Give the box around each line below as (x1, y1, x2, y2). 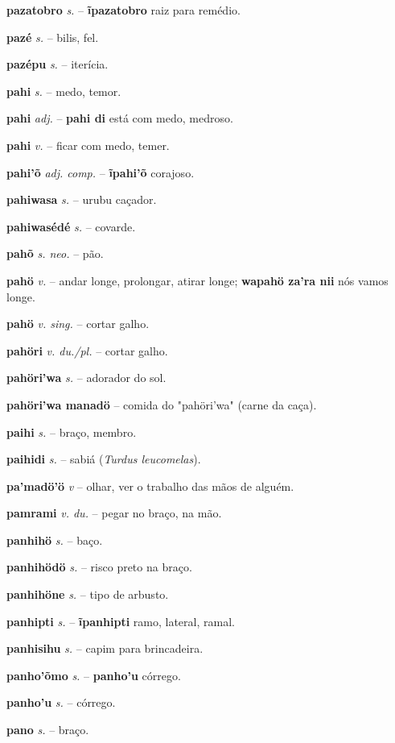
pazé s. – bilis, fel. (6, 28, 99, 45)
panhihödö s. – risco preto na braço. (6, 558, 192, 575)
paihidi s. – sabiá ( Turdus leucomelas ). (6, 450, 201, 467)
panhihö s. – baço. (6, 531, 103, 548)
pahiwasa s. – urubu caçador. (6, 191, 157, 208)
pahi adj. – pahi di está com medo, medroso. (6, 110, 233, 127)
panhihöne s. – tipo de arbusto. (6, 586, 169, 603)
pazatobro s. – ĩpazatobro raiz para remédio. (6, 2, 241, 18)
